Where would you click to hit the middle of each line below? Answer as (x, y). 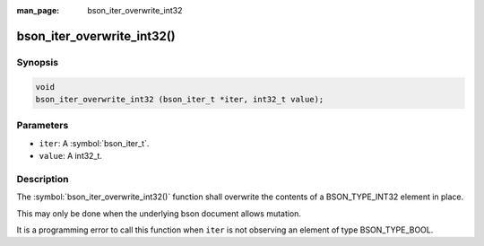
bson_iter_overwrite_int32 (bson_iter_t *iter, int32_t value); (180, 99)
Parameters (43, 126)
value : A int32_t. (71, 156)
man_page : (38, 10)
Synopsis (37, 62)
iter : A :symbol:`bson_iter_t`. (94, 143)
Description (43, 179)
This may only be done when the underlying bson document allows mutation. (159, 213)
